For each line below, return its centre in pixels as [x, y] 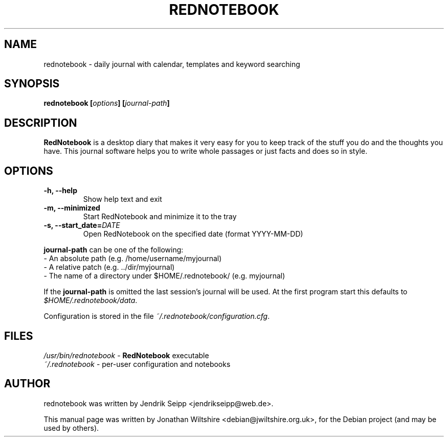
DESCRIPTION [41, 123]
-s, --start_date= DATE [82, 225]
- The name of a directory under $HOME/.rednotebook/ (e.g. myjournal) [164, 276]
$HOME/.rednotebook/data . [91, 300]
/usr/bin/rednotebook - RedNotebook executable [126, 355]
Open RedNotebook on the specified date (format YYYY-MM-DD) [193, 234]
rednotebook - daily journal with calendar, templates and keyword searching [172, 64]
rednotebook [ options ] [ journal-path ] [107, 103]
